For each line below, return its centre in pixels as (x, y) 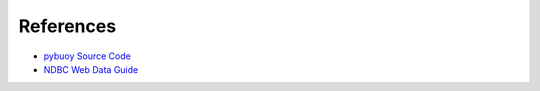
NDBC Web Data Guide (91, 69)
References (67, 26)
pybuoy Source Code (87, 56)
